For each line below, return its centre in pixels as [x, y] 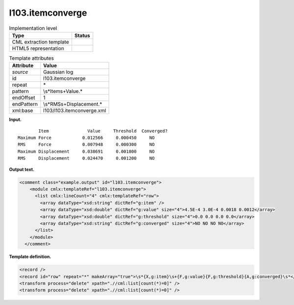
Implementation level [33, 28]
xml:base [23, 111]
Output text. [22, 169]
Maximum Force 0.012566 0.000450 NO [86, 138]
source [20, 72]
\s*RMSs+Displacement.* [73, 104]
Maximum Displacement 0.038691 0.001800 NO [86, 151]
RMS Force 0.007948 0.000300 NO [86, 145]
